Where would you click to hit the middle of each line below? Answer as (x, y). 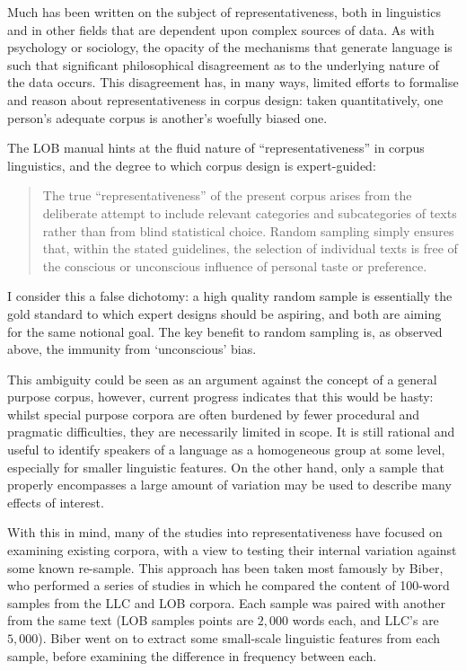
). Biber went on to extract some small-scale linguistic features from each (239, 638)
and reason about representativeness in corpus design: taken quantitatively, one (225, 99)
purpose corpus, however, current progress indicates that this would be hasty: (220, 397)
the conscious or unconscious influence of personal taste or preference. (235, 265)
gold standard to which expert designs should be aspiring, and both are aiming (224, 313)
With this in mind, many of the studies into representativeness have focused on (225, 532)
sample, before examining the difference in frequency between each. (192, 655)
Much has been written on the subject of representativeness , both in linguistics (224, 12)
